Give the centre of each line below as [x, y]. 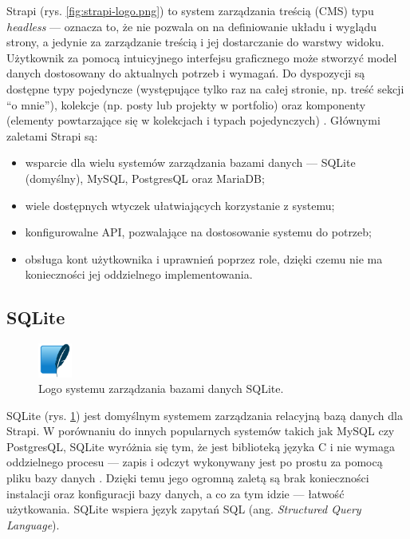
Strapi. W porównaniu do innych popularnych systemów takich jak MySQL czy [201, 431]
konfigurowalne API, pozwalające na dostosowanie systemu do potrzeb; [198, 232]
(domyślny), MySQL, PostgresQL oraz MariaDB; [145, 178]
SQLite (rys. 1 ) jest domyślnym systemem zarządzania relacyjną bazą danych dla [205, 415]
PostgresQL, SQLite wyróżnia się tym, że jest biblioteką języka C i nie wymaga [201, 446]
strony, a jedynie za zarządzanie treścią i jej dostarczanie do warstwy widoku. [195, 42]
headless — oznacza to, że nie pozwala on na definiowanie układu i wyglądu [191, 26]
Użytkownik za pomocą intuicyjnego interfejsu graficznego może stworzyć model [202, 57]
